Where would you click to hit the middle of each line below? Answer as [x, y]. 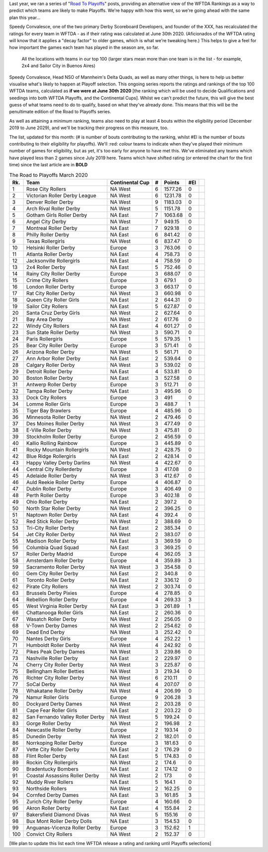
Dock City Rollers [46, 397]
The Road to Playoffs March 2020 [48, 175]
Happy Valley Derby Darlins [58, 463]
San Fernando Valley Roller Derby [65, 716]
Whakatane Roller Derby [55, 691]
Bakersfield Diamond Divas [58, 814]
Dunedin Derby [44, 736]
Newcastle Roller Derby [54, 730]
